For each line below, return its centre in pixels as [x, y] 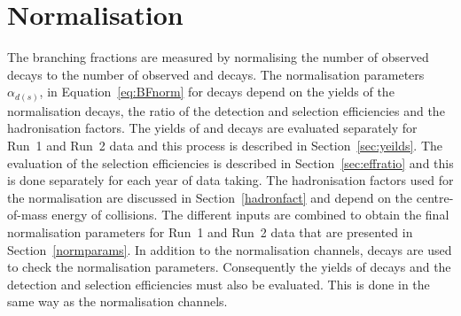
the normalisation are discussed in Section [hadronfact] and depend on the [210, 197]
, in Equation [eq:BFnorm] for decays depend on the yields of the [217, 92]
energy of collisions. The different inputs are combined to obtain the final [250, 215]
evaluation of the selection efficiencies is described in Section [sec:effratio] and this [230, 162]
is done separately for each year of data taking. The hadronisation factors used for [230, 180]
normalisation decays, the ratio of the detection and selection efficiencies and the [226, 110]
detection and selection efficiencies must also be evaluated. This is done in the [219, 284]
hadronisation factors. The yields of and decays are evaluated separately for [212, 128]
